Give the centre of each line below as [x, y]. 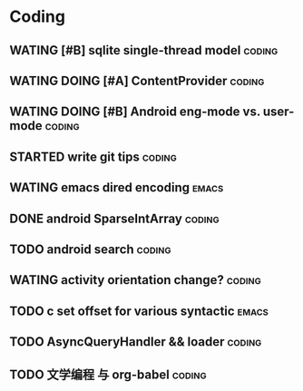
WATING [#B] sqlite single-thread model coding [144, 50]
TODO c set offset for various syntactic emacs [139, 311]
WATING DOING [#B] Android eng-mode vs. [135, 112]
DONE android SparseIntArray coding [114, 218]
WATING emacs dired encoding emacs [117, 188]
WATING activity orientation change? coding [135, 280]
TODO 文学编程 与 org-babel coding [108, 375]
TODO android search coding [90, 249]
